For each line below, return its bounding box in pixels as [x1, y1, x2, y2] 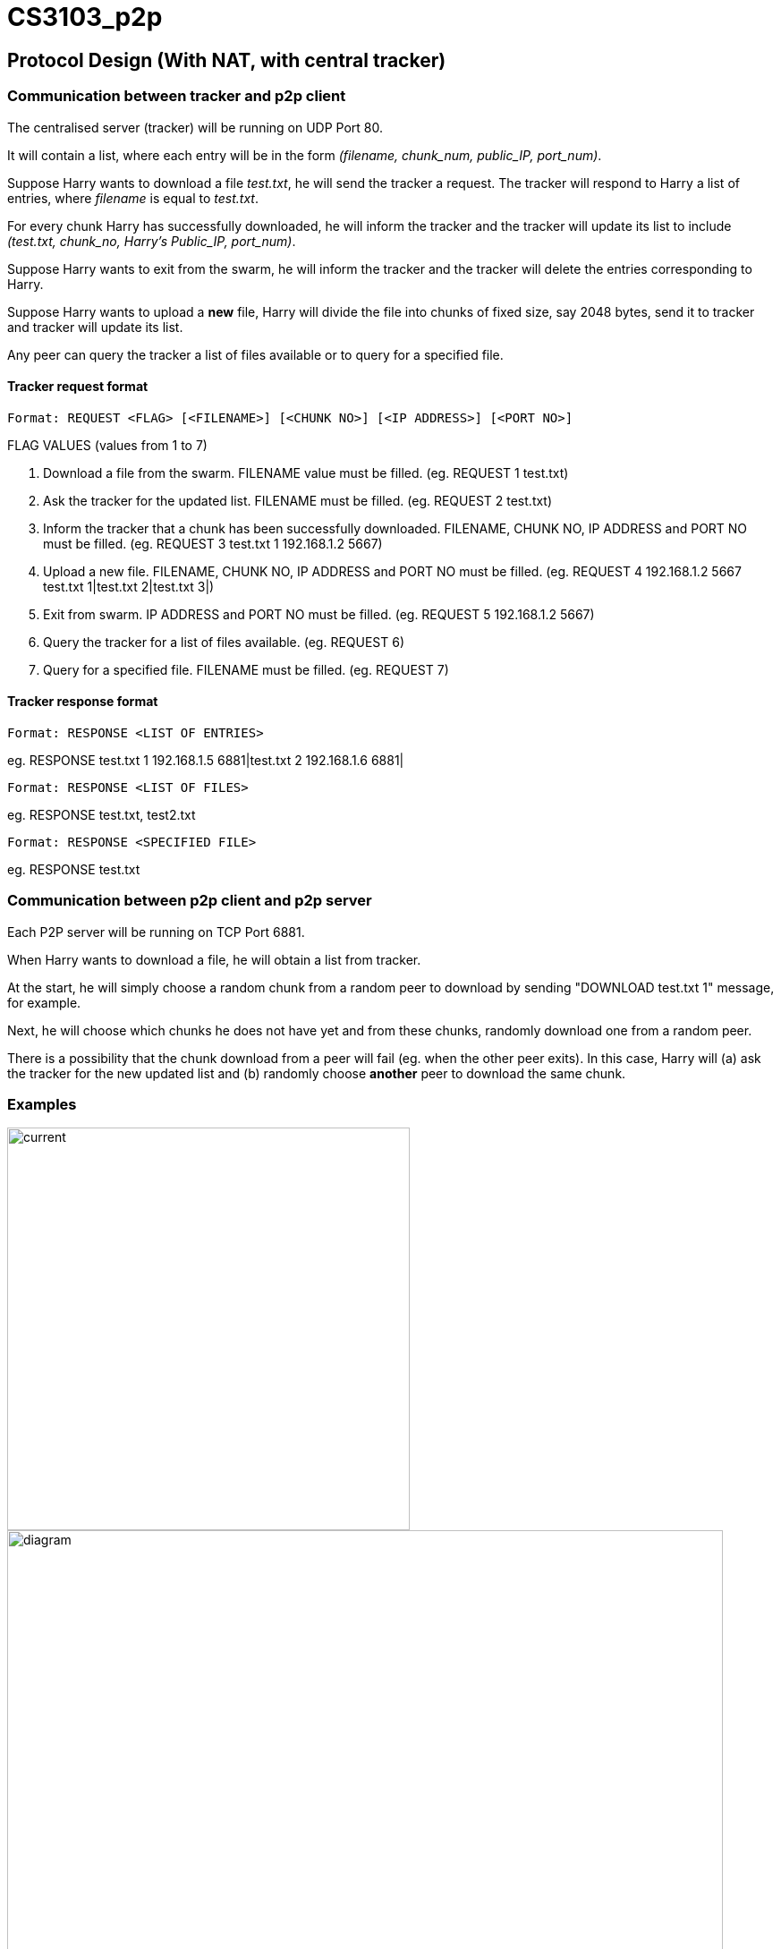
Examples [7, 1095, 77, 1114]
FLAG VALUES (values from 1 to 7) [7, 437, 208, 453]
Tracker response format [7, 694, 158, 710]
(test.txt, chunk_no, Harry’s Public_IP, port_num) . [7, 233, 296, 249]
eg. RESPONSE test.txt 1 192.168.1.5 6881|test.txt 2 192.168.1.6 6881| [7, 752, 404, 768]
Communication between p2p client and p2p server [7, 891, 372, 910]
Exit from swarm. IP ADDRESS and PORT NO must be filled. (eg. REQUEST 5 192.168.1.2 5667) [43, 606, 595, 622]
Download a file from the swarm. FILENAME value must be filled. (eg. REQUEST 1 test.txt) [43, 464, 569, 481]
